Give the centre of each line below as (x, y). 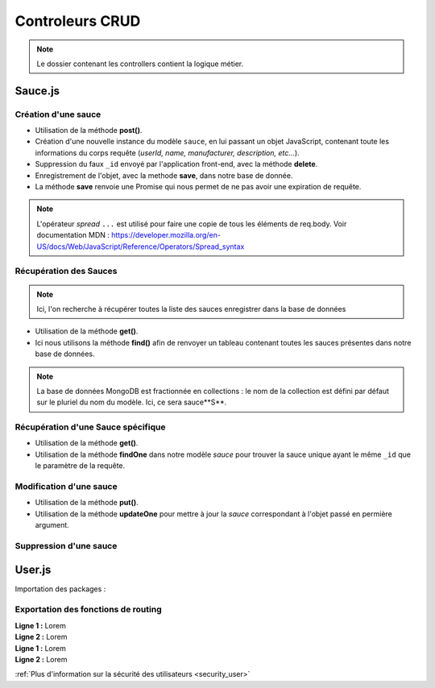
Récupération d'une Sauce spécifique (90, 427)
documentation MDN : (73, 235)
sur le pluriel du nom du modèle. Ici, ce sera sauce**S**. (132, 402)
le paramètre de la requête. (80, 466)
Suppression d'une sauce (66, 545)
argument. (52, 525)
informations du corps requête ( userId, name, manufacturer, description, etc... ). (167, 152)
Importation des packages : (60, 589)
